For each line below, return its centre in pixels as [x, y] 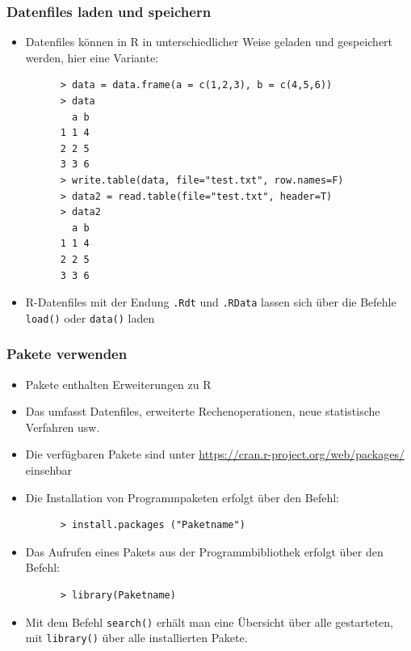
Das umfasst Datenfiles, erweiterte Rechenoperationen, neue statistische [203, 411]
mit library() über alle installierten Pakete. [136, 638]
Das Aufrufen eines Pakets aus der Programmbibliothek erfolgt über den [204, 551]
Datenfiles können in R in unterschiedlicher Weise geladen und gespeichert [209, 42]
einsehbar [49, 470]
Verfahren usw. [63, 427]
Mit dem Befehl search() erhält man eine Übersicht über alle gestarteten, [210, 621]
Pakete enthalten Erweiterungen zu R [118, 384]
